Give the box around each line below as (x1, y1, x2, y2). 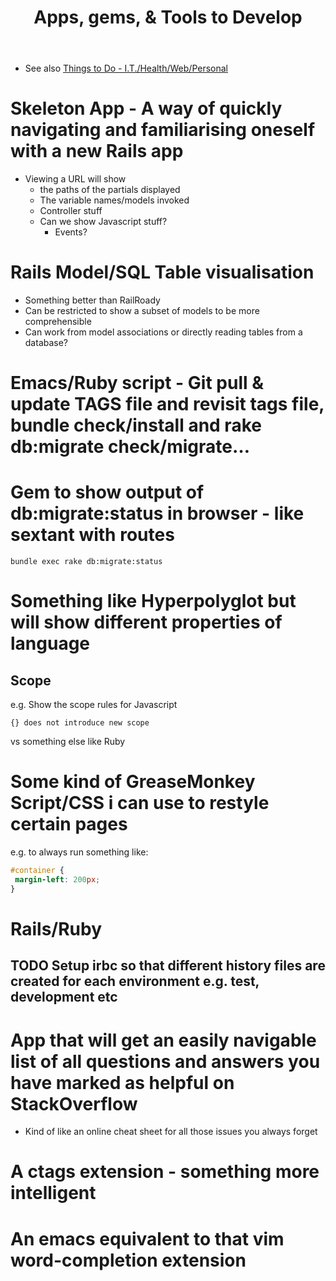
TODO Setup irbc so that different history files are (10, 957, 326, 975)
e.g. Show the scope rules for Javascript (10, 699, 178, 711)
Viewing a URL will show (24, 173, 127, 185)
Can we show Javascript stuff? (39, 216, 168, 228)
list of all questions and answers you (10, 1050, 321, 1073)
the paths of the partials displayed (39, 184, 181, 196)
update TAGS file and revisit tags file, (10, 393, 325, 416)
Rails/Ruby (10, 917, 103, 940)
